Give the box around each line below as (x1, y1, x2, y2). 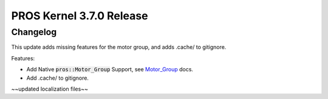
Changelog (11, 27, 57, 37)
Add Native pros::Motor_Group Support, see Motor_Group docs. (26, 66, 194, 73)
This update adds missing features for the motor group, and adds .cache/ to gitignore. (11, 43, 227, 51)
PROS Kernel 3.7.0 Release (11, 9, 148, 22)
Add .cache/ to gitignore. (26, 74, 89, 81)
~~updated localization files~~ (11, 85, 88, 92)
